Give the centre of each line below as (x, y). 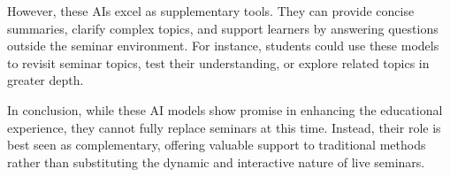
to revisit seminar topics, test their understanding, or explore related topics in (218, 62)
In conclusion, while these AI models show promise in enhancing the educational (225, 109)
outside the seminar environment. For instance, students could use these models (223, 46)
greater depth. (46, 80)
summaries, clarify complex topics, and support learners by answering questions (223, 28)
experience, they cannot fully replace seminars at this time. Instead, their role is (224, 127)
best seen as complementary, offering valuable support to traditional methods (217, 145)
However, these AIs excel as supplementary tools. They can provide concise (211, 11)
